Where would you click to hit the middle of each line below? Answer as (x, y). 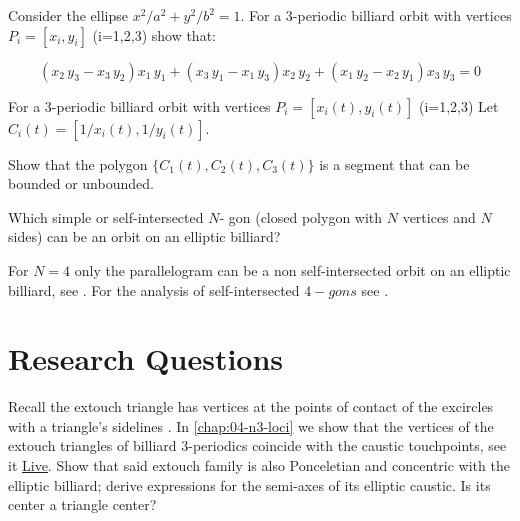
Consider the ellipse (68, 15)
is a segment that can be (394, 163)
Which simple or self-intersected (106, 216)
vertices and (439, 216)
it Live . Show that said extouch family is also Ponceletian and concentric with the (259, 465)
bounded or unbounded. (81, 183)
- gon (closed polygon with (301, 216)
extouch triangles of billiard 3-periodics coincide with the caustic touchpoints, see (257, 445)
